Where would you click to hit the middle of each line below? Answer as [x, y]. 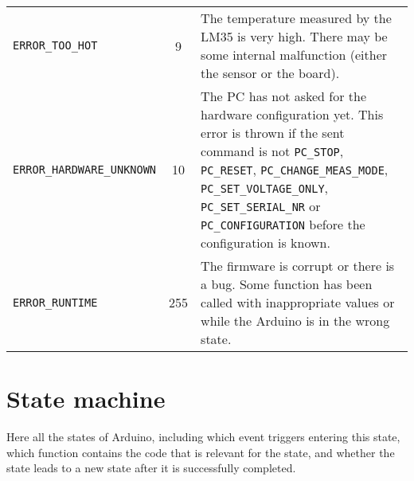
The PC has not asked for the [284, 96]
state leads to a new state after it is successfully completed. [151, 468]
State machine [86, 399]
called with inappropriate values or [298, 302]
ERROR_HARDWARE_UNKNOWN [85, 169]
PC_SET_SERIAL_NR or [261, 206]
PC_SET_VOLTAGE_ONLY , [265, 188]
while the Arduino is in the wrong [295, 321]
